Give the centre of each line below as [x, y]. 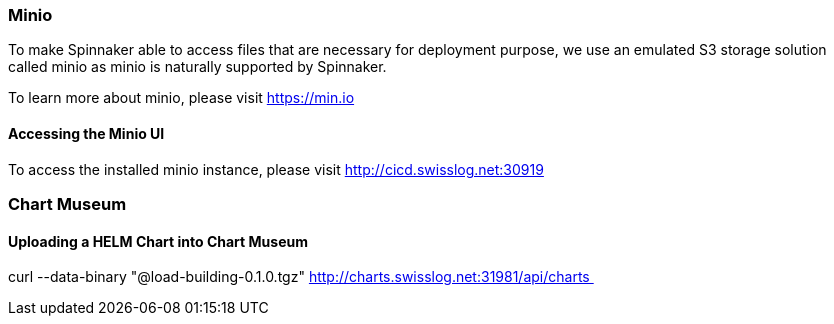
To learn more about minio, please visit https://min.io [181, 98]
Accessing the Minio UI [86, 133]
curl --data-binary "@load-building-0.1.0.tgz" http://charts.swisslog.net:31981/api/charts [299, 277]
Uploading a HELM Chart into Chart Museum [158, 241]
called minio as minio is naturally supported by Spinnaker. [197, 67]
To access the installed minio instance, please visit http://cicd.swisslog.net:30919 [276, 169]
